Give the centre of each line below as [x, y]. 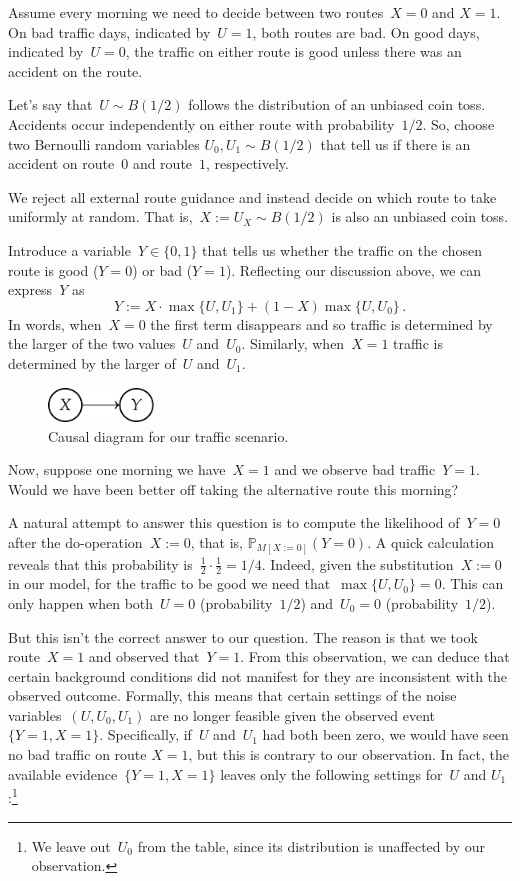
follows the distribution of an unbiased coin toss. [337, 104]
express [30, 289]
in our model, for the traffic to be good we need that [169, 583]
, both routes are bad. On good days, [366, 31]
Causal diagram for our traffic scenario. [168, 435]
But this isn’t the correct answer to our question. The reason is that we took [243, 636]
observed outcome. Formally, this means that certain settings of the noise [232, 695]
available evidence [63, 773]
